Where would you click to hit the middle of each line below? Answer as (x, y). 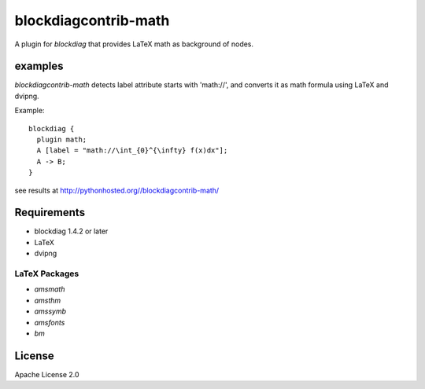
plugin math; (62, 140)
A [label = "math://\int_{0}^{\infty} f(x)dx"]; (132, 150)
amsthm (48, 300)
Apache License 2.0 (47, 374)
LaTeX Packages (47, 273)
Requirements (50, 213)
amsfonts (50, 322)
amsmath (50, 289)
